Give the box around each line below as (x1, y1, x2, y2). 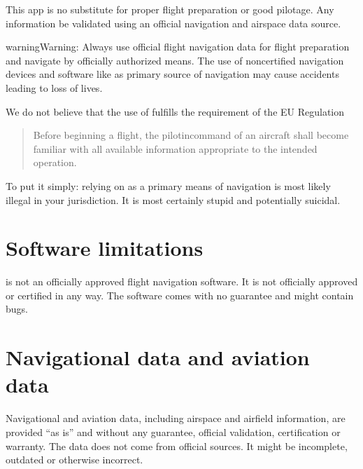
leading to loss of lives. (6, 80, 103, 95)
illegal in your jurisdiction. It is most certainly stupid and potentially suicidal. (6, 192, 341, 207)
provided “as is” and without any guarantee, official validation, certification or (6, 424, 341, 439)
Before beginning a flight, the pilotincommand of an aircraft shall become (33, 128, 349, 142)
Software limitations (6, 233, 204, 262)
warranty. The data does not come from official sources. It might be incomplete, (6, 438, 348, 453)
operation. (33, 155, 77, 170)
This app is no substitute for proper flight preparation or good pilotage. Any (6, 2, 334, 16)
